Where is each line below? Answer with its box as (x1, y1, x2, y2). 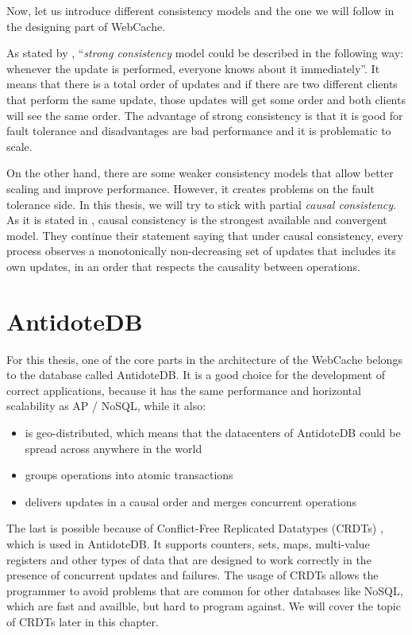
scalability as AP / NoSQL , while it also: (6, 397, 206, 414)
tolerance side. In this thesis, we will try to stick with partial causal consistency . (6, 196, 397, 212)
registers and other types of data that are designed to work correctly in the (6, 551, 372, 567)
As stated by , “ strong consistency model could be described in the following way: (6, 45, 403, 61)
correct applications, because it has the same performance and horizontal (6, 381, 361, 398)
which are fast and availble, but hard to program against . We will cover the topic (6, 598, 401, 614)
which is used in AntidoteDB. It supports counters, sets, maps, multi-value (6, 535, 370, 552)
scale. (6, 137, 33, 154)
